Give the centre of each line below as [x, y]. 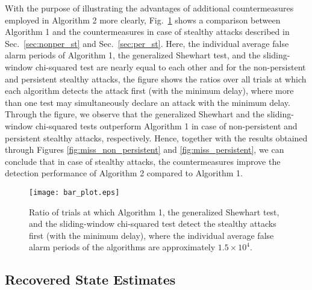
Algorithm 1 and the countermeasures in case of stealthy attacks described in [147, 32]
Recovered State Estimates [90, 279]
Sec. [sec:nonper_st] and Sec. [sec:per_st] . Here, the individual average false [147, 43]
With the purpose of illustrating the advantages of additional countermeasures [149, 8]
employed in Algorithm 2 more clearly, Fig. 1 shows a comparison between [143, 20]
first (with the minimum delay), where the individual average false [151, 235]
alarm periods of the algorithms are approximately [122, 247]
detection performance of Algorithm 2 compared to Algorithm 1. [124, 173]
